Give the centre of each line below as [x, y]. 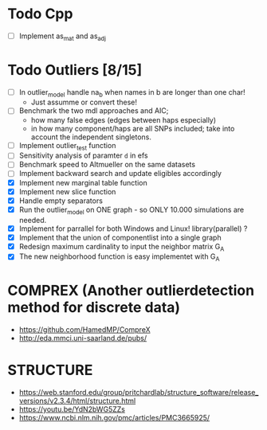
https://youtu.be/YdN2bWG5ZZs [72, 409]
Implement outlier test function [67, 146]
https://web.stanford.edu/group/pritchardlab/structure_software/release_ [139, 393]
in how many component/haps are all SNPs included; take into [133, 128]
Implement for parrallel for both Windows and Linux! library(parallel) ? [133, 229]
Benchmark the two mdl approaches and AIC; [94, 111]
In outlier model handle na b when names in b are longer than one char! [132, 93]
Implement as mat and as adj [63, 37]
